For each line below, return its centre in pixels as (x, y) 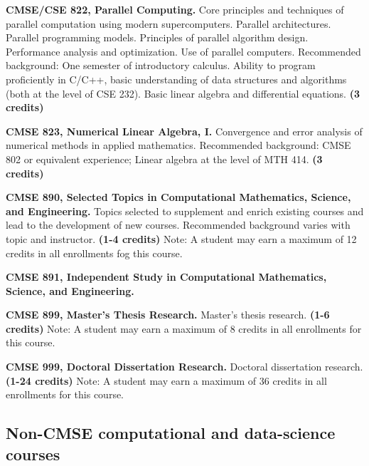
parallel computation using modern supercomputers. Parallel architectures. (169, 23)
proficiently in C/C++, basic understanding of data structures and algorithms (176, 79)
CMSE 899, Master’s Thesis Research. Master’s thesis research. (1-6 (168, 315)
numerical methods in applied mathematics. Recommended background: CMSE (178, 145)
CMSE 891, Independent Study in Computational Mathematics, (166, 277)
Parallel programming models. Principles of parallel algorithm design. (157, 37)
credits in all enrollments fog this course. (94, 253)
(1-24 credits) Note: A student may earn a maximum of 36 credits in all (166, 380)
